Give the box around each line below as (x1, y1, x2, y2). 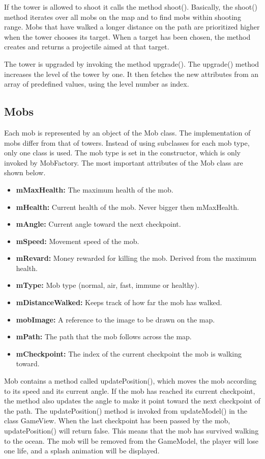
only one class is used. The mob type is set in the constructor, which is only (4, 147, 241, 158)
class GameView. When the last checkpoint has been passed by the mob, (4, 415, 230, 426)
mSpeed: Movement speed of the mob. (16, 235, 139, 246)
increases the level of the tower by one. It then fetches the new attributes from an (4, 68, 259, 79)
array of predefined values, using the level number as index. (4, 78, 189, 89)
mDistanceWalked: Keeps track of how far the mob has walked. (16, 297, 222, 308)
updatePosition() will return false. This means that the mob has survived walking (4, 425, 259, 436)
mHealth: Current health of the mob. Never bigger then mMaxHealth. (16, 201, 239, 212)
